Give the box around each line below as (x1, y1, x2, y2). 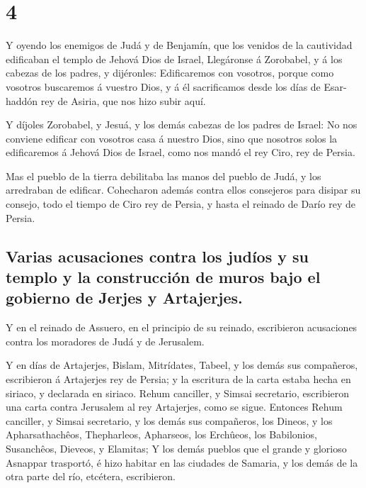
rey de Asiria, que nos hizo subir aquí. (40, 93, 206, 108)
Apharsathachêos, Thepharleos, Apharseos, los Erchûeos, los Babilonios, (6, 427, 317, 442)
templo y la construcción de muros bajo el (6, 266, 321, 288)
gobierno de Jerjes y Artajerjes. (6, 287, 243, 309)
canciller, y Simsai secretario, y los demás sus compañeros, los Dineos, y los (6, 413, 333, 428)
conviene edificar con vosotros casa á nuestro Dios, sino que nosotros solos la (6, 131, 338, 145)
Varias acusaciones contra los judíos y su (6, 245, 309, 267)
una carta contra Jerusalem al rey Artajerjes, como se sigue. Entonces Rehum (6, 399, 343, 414)
